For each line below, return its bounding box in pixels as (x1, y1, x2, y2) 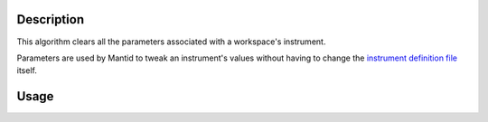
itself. (16, 65, 38, 76)
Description (16, 12, 85, 27)
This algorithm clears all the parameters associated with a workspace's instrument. (16, 36, 326, 47)
